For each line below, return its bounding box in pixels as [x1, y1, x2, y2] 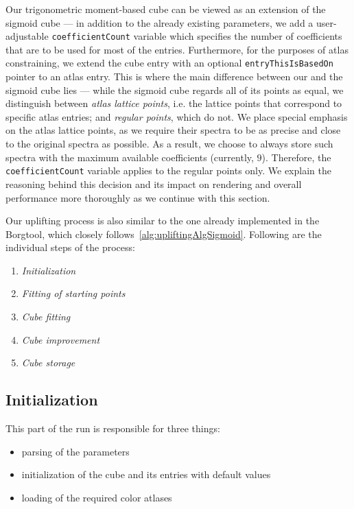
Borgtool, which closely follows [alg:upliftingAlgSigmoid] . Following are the [5, 226, 322, 241]
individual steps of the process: [5, 240, 135, 254]
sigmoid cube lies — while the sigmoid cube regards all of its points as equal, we [5, 82, 344, 97]
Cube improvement [21, 332, 100, 346]
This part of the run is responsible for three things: [5, 421, 220, 436]
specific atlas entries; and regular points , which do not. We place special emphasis [5, 109, 348, 123]
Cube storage [21, 355, 75, 370]
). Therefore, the [261, 150, 331, 164]
